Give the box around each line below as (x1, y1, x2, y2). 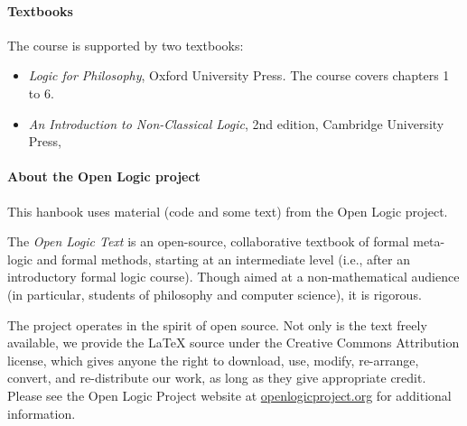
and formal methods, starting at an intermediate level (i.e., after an (36, 249, 410, 268)
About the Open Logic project (7, 167, 201, 186)
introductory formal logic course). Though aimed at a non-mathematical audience (7, 267, 460, 286)
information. (7, 403, 76, 422)
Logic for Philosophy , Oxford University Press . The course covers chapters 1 (28, 66, 450, 85)
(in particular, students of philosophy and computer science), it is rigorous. (7, 284, 422, 303)
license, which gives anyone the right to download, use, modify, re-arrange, (7, 350, 419, 369)
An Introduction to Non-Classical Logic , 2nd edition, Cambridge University (28, 114, 444, 133)
